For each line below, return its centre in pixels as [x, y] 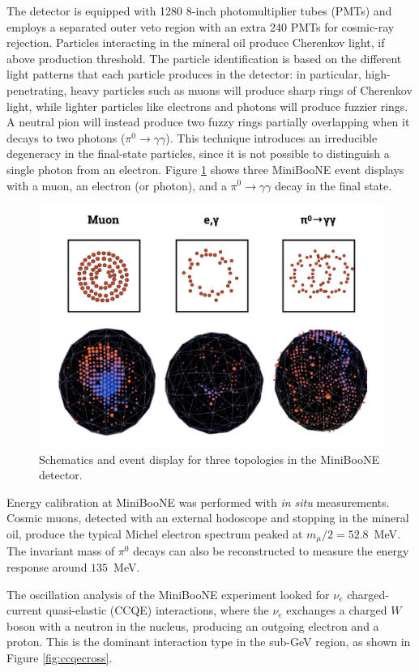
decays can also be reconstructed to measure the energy [271, 551]
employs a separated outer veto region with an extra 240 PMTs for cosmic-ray [201, 26]
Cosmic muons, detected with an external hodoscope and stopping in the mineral [208, 518]
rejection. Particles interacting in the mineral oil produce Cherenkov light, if [196, 43]
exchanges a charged [337, 610]
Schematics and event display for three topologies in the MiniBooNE [209, 459]
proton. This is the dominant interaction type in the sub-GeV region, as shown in [209, 642]
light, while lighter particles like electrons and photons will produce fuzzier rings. [207, 106]
